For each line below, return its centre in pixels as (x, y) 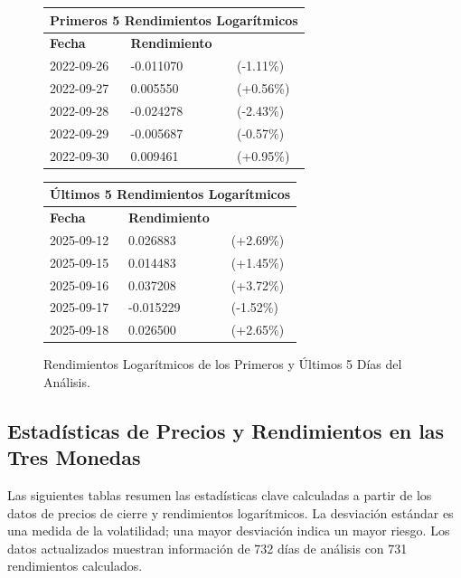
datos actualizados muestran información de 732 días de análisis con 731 (207, 548)
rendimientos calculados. (75, 566)
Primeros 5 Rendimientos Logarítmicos (174, 19)
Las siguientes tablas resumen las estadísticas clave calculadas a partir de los (220, 495)
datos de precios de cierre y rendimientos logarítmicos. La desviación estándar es (230, 512)
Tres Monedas (74, 457)
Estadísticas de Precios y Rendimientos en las (226, 430)
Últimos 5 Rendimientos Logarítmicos (170, 194)
